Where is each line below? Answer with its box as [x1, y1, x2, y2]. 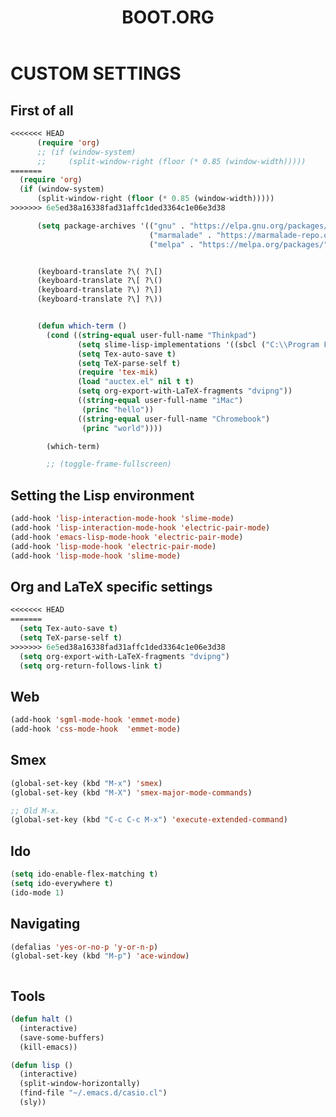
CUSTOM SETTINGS [10, 62, 182, 85]
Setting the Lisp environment [10, 487, 195, 504]
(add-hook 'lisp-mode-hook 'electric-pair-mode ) [10, 541, 217, 551]
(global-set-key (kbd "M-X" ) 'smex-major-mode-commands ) [10, 787, 253, 798]
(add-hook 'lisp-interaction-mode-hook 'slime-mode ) [10, 514, 235, 524]
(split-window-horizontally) [19, 1079, 141, 1089]
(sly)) [19, 1097, 47, 1108]
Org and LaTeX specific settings [10, 578, 213, 595]
